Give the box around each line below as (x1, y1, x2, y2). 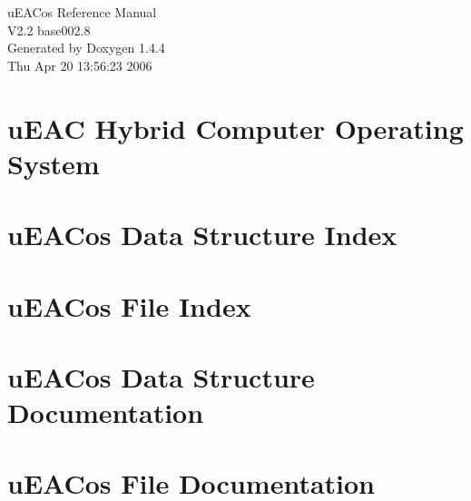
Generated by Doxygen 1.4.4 (7, 38, 165, 57)
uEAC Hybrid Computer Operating (7, 109, 464, 146)
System (7, 144, 100, 182)
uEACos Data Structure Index (7, 216, 397, 253)
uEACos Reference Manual (7, 3, 157, 21)
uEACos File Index (7, 287, 251, 324)
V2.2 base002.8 (7, 20, 91, 39)
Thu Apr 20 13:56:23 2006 (7, 55, 152, 74)
